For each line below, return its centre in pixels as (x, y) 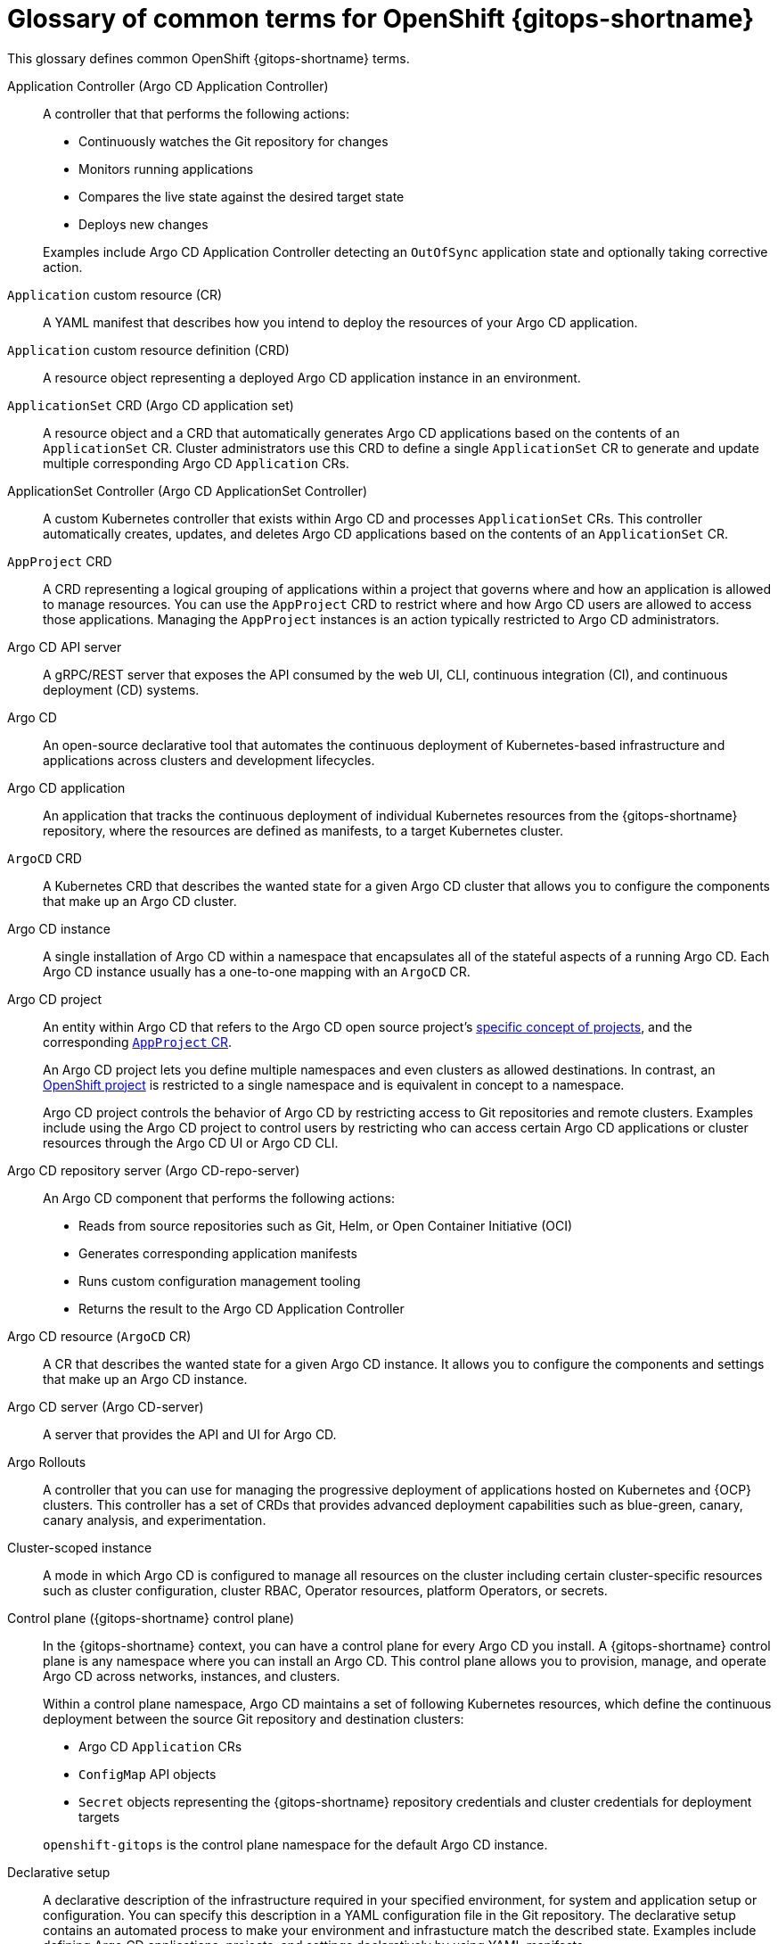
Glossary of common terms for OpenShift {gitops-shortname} (381, 19)
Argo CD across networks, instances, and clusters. (192, 1676)
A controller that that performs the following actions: (196, 113)
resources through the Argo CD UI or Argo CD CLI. (191, 1142)
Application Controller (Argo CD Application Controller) (168, 86)
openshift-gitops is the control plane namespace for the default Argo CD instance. (295, 1844)
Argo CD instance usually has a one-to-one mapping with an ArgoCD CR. (257, 971)
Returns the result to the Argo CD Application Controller (242, 1308)
